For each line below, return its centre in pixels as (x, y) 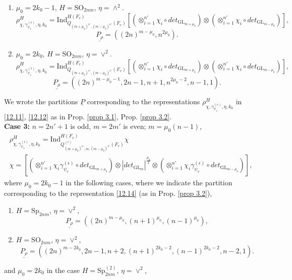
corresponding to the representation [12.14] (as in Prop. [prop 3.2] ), (108, 193)
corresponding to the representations (143, 101)
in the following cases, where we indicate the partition (149, 183)
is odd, (81, 126)
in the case (63, 270)
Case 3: (17, 126)
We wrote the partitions (41, 101)
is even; (135, 126)
